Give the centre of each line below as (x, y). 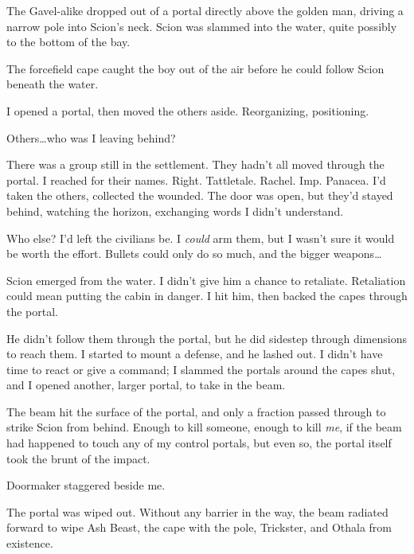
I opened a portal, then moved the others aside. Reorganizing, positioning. (188, 110)
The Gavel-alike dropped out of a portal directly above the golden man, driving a (205, 10)
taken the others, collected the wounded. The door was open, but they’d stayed (200, 195)
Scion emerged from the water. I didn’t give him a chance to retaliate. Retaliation (206, 280)
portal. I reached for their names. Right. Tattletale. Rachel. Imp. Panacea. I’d (196, 179)
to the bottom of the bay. (68, 42)
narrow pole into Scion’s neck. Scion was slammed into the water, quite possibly (202, 26)
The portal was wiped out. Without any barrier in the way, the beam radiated (197, 511)
